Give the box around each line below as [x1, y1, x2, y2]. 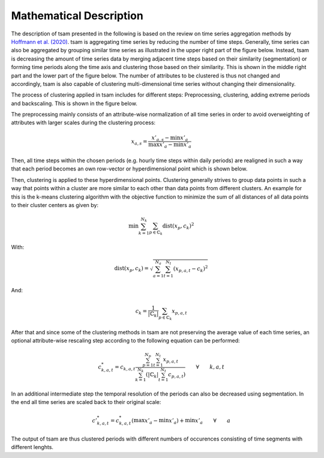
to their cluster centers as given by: [11, 201, 99, 208]
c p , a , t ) [168, 371, 186, 379]
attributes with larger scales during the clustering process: [11, 119, 156, 126]
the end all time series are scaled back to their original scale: [11, 399, 161, 406]
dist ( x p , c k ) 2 [162, 221, 194, 231]
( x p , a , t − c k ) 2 [173, 264, 208, 273]
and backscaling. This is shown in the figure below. [11, 100, 137, 107]
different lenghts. [11, 444, 54, 451]
